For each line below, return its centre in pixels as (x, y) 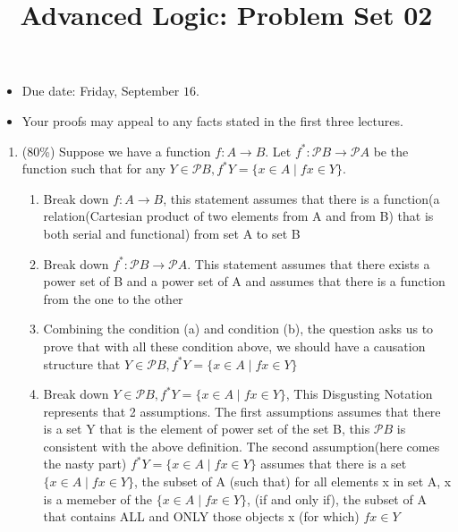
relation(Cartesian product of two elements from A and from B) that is (238, 216)
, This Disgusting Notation (359, 394)
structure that (82, 363)
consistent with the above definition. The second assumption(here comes (242, 446)
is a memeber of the (98, 498)
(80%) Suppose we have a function (116, 151)
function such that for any (93, 169)
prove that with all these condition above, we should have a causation (234, 346)
